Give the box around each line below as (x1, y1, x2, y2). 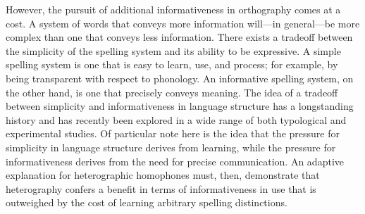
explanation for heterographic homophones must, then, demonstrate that (6, 168, 320, 182)
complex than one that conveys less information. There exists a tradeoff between (6, 30, 353, 44)
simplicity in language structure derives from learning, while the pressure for (6, 139, 336, 154)
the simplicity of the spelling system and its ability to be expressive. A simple (6, 43, 341, 58)
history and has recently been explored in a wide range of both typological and (6, 112, 347, 127)
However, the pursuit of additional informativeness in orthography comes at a (6, 2, 341, 16)
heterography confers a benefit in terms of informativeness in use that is (6, 181, 316, 196)
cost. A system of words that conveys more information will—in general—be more (6, 15, 360, 30)
